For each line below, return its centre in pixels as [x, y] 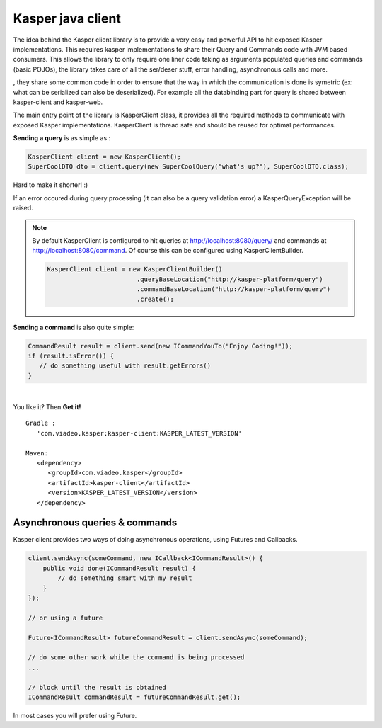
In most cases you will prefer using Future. [75, 715]
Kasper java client [67, 18]
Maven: [37, 453]
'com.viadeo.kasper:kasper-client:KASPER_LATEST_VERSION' [139, 433]
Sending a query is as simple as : [62, 138]
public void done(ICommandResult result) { [119, 568]
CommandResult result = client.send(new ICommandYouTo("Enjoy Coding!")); [161, 346]
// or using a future [65, 618]
